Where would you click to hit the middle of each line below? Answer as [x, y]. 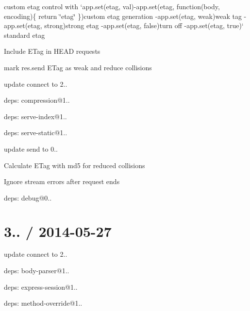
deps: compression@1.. [37, 100]
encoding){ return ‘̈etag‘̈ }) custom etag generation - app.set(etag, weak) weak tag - [125, 16]
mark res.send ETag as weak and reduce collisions [78, 67]
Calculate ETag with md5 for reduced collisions [75, 165]
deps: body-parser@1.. [37, 271]
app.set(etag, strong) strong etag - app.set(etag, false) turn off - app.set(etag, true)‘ [124, 25]
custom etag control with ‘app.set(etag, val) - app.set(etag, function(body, [112, 6]
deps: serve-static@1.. [36, 132]
